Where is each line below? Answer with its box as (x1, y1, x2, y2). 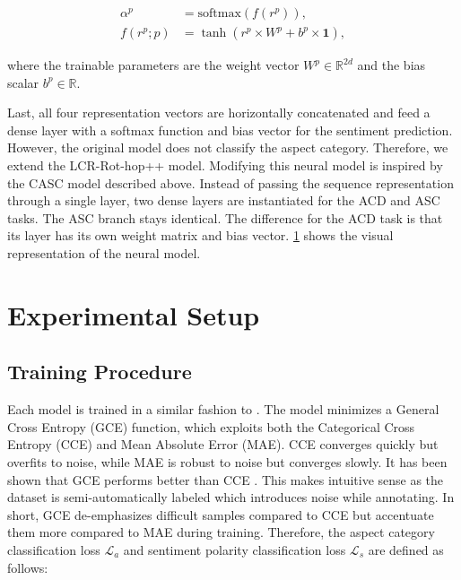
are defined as (368, 540, 444, 558)
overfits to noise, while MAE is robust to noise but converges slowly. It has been (7, 452, 448, 471)
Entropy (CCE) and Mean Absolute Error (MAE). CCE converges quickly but (7, 435, 439, 454)
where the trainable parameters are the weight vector (7, 56, 300, 74)
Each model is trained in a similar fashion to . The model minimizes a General (7, 400, 439, 419)
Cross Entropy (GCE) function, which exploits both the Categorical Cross (7, 417, 415, 436)
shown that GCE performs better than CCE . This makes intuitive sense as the (7, 470, 444, 489)
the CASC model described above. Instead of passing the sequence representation (7, 173, 454, 192)
